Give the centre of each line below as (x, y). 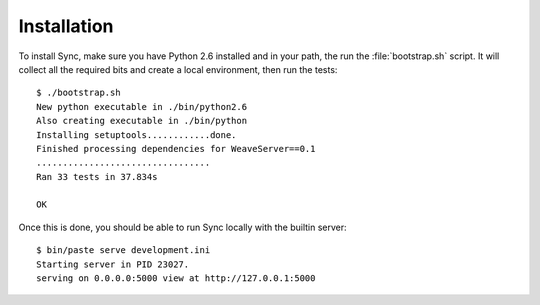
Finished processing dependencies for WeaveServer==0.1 (176, 148)
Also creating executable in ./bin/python (142, 121)
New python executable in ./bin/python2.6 (142, 106)
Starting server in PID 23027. (113, 264)
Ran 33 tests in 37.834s (97, 176)
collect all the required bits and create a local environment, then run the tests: (178, 69)
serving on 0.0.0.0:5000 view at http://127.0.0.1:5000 (176, 278)
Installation (66, 26)
